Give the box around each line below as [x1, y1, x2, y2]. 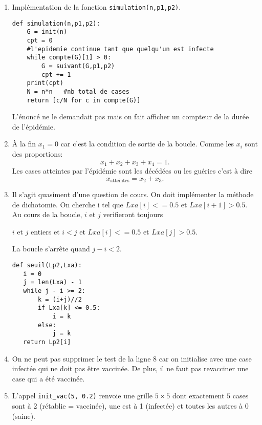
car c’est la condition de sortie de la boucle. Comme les [60, 138, 234, 149]
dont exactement [172, 390, 225, 401]
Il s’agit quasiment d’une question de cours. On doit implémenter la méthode [12, 189, 254, 200]
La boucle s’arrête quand [12, 243, 90, 254]
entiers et [31, 226, 60, 237]
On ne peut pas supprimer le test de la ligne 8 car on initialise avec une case [12, 353, 252, 364]
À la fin [12, 138, 36, 149]
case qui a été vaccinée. [12, 373, 85, 384]
